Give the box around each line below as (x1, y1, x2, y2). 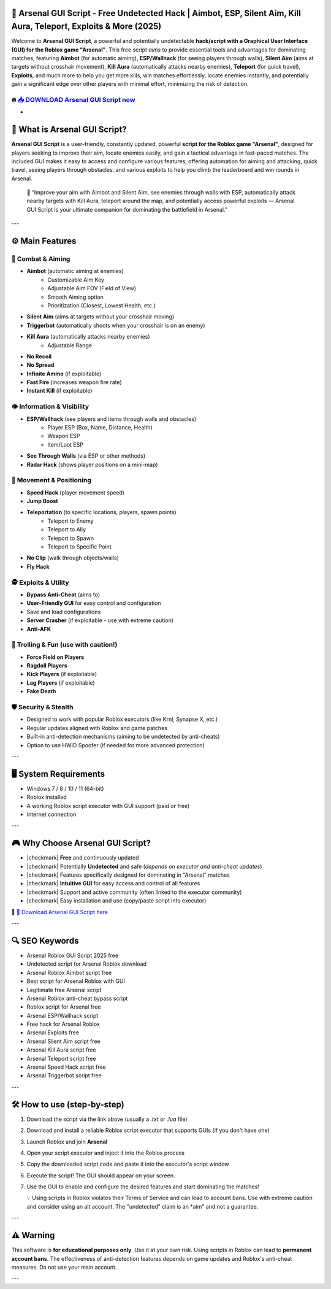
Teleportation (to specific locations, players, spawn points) (26, 509, 177, 516)
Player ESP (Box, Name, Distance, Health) (47, 424, 153, 431)
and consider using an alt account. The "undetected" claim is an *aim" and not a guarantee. (26, 1202, 259, 1210)
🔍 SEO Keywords (11, 936, 79, 946)
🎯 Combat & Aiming (11, 255, 70, 263)
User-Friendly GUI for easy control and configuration (26, 599, 162, 607)
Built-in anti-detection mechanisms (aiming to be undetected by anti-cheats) (26, 733, 220, 741)
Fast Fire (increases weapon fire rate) (26, 379, 122, 386)
